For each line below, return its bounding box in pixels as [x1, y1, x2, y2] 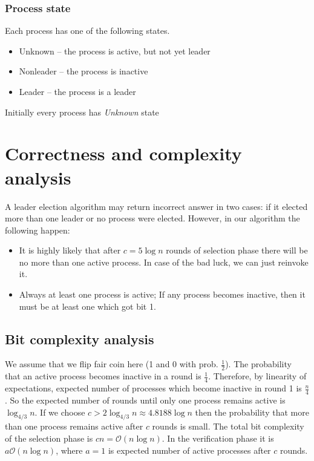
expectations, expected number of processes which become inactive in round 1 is [5, 382, 302, 394]
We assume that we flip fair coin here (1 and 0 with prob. [5, 358, 218, 370]
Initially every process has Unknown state [5, 105, 159, 118]
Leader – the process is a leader [19, 85, 136, 97]
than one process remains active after [5, 420, 143, 433]
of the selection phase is [5, 431, 93, 444]
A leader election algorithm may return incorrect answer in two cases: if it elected [5, 200, 308, 212]
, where [56, 443, 83, 456]
